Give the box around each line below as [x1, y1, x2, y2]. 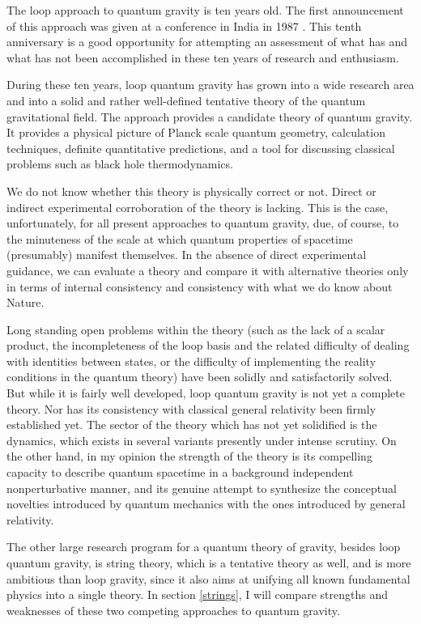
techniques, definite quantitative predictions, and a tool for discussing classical [6, 139, 395, 156]
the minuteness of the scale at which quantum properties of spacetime [6, 230, 353, 247]
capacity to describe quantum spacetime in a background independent [6, 464, 354, 481]
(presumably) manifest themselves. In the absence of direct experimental [6, 246, 367, 263]
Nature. [6, 294, 45, 311]
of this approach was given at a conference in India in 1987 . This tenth [6, 17, 362, 34]
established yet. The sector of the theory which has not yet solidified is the [6, 416, 377, 433]
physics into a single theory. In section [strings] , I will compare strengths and [6, 586, 388, 603]
